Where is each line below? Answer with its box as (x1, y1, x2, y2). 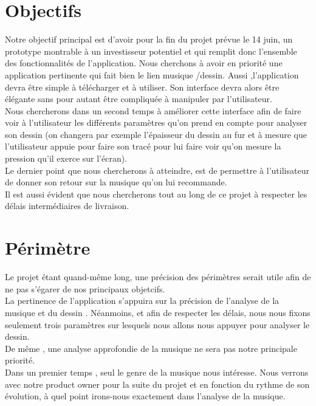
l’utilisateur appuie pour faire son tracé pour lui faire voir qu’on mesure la (5, 140, 281, 153)
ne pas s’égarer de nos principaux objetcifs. (5, 282, 165, 295)
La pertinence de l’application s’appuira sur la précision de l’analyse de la (5, 294, 280, 307)
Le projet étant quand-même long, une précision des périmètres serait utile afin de (5, 270, 311, 283)
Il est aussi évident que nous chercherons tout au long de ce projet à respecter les (5, 187, 307, 200)
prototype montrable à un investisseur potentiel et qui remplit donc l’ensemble (5, 44, 297, 57)
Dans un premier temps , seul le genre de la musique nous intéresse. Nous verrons (5, 365, 309, 378)
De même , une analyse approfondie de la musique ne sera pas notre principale (5, 342, 297, 354)
